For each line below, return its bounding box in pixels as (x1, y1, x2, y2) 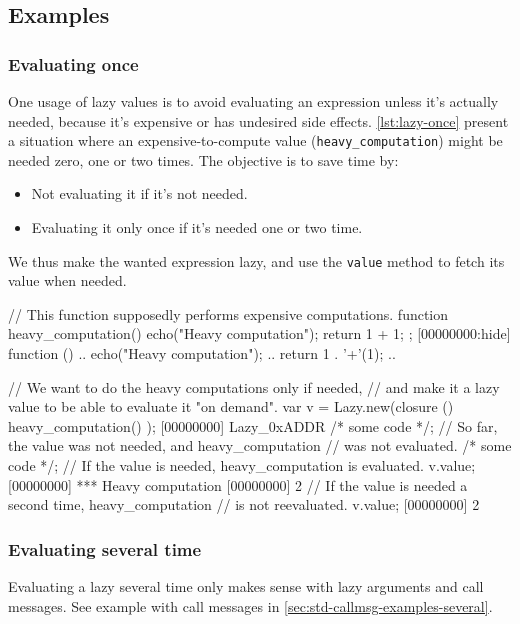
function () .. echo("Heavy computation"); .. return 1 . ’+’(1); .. (8, 343, 396, 364)
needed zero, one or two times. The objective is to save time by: (8, 149, 399, 170)
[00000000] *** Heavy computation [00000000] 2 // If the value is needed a (8, 474, 468, 495)
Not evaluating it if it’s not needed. (31, 183, 248, 204)
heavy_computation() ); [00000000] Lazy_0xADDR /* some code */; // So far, (8, 415, 498, 436)
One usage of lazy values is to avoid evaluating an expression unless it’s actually (8, 91, 499, 111)
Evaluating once (8, 51, 139, 76)
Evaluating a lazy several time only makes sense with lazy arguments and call (8, 576, 484, 597)
